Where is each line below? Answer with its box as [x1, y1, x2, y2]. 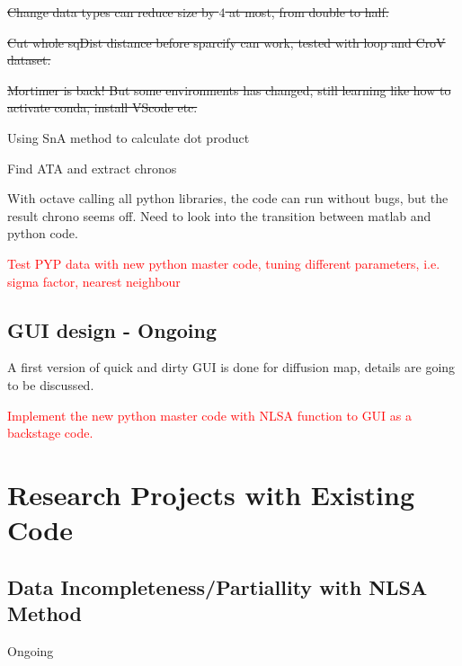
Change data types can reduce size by [7, 3, 215, 21]
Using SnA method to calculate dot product [7, 128, 250, 147]
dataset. [7, 50, 51, 69]
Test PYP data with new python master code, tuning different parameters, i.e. [7, 253, 440, 272]
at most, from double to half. [229, 3, 389, 21]
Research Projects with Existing [7, 475, 415, 512]
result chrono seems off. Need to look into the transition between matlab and [7, 206, 431, 225]
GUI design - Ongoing [7, 315, 218, 343]
